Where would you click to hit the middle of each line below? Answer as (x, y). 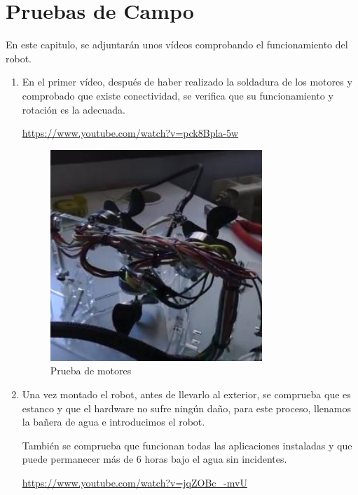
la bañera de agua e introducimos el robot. (113, 422)
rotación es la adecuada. (74, 109)
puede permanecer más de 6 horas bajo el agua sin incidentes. (154, 459)
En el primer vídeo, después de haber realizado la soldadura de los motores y (187, 82)
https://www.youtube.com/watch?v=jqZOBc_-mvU (135, 483)
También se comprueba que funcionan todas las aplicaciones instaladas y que (187, 445)
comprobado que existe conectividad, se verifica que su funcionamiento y (178, 95)
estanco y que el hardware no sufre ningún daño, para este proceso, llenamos (186, 408)
